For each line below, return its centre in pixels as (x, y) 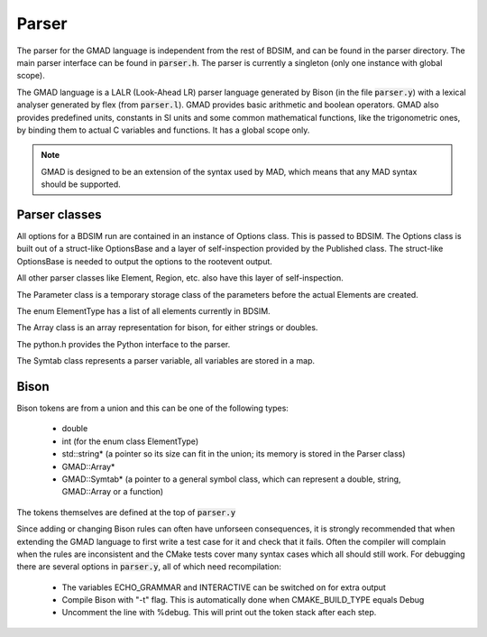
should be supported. (81, 184)
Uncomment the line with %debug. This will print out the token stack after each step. (219, 613)
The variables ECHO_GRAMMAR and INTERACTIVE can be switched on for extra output (224, 587)
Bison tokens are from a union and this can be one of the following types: (152, 408)
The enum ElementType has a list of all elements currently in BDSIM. (143, 310)
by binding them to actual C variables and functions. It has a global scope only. (163, 130)
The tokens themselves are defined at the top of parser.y (126, 512)
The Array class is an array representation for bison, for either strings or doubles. (167, 328)
